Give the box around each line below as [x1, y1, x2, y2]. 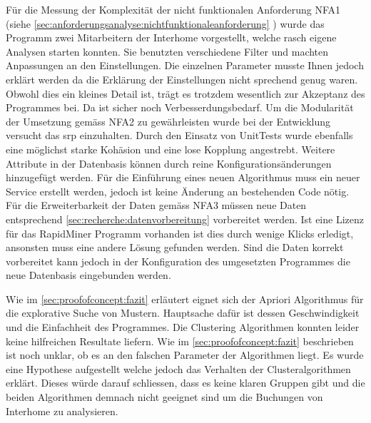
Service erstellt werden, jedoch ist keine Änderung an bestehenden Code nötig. [6, 183, 350, 198]
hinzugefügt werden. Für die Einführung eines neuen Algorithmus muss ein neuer [6, 170, 360, 185]
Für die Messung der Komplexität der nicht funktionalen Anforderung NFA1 [6, 2, 341, 16]
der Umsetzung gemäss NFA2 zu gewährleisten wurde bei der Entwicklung [6, 113, 331, 128]
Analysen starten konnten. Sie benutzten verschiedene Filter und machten [6, 44, 329, 58]
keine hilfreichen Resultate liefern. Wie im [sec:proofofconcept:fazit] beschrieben [6, 333, 354, 348]
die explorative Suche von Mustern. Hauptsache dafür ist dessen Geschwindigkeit [6, 305, 360, 320]
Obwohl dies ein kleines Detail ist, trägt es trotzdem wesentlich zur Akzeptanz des [6, 86, 365, 101]
